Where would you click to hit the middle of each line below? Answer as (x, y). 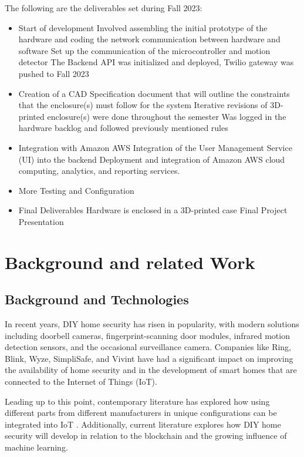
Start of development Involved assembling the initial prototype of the (143, 27)
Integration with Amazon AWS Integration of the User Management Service (155, 147)
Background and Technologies (97, 299)
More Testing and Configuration (76, 190)
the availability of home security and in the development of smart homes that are (151, 370)
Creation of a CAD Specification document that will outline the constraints (154, 93)
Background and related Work (130, 262)
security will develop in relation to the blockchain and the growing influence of (146, 436)
